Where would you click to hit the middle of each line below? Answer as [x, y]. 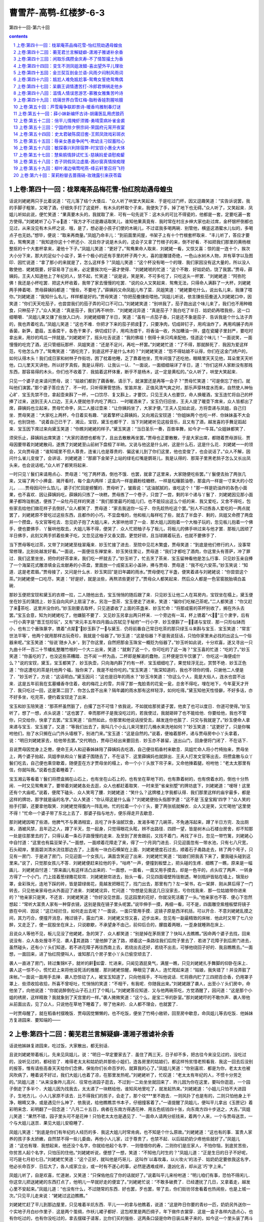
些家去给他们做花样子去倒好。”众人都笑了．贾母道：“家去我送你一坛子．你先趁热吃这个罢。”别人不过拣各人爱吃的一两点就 [130, 508]
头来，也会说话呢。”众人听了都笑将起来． [50, 465]
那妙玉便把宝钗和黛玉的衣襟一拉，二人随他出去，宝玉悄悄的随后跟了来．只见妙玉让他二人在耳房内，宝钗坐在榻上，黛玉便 [131, 594]
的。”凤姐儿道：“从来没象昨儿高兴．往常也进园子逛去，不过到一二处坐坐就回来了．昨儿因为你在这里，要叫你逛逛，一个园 [130, 1082]
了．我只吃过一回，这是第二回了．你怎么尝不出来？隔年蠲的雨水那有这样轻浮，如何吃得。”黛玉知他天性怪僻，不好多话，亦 [131, 690]
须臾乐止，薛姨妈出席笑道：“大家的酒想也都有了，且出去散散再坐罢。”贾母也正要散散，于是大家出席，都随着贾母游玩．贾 [130, 437]
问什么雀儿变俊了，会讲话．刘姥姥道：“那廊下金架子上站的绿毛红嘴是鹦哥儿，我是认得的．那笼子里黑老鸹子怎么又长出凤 [130, 458]
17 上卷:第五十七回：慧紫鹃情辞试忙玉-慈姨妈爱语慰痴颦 [69, 154]
